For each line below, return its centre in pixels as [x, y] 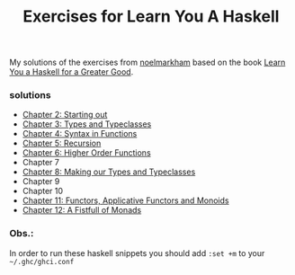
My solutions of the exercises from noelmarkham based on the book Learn [147, 62]
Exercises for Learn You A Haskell [151, 17]
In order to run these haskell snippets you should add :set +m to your [137, 253]
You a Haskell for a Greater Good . [72, 72]
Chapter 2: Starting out [65, 115]
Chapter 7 [41, 163]
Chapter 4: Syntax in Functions [80, 134]
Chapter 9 [41, 182]
